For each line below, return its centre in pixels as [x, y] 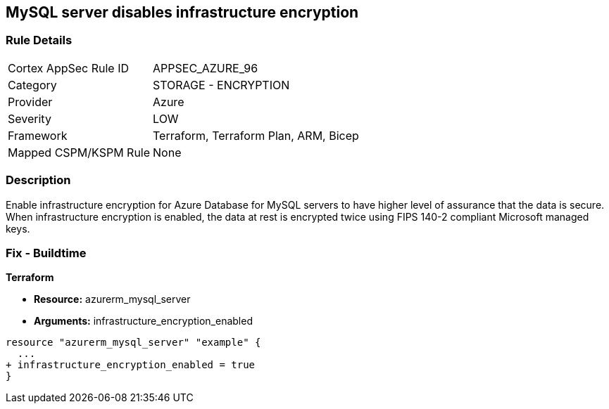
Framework [38, 135]
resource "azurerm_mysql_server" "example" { [133, 343]
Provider [30, 102]
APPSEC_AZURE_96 [206, 68]
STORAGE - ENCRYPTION [221, 85]
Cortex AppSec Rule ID [69, 68]
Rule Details [39, 40]
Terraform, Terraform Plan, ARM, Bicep [256, 135]
